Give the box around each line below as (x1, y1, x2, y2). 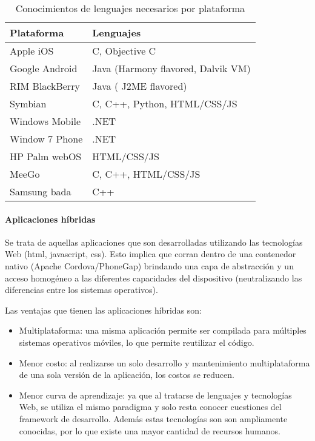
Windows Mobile (10, 114, 81, 128)
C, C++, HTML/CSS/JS (92, 167, 201, 181)
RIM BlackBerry (10, 79, 80, 93)
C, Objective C (92, 44, 156, 58)
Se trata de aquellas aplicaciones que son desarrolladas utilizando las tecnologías (5, 235, 303, 248)
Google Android (10, 61, 78, 75)
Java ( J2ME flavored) (92, 79, 187, 93)
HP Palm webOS (10, 149, 82, 163)
